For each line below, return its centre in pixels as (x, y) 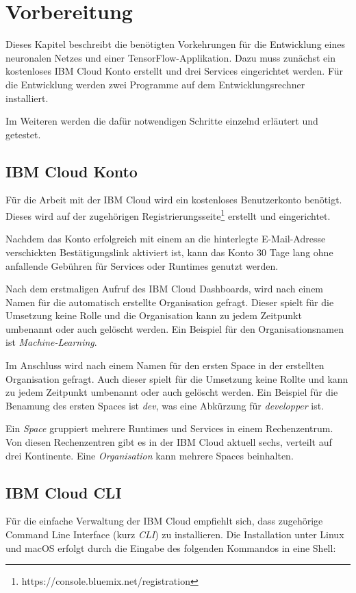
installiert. (27, 98)
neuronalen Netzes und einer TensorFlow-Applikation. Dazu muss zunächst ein (170, 57)
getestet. (23, 134)
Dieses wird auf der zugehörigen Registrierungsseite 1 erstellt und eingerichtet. (168, 215)
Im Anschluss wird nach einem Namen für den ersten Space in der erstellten (165, 365)
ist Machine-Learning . (51, 342)
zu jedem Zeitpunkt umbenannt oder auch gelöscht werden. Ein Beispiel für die (172, 392)
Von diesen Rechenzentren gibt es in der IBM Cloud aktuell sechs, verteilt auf (169, 442)
